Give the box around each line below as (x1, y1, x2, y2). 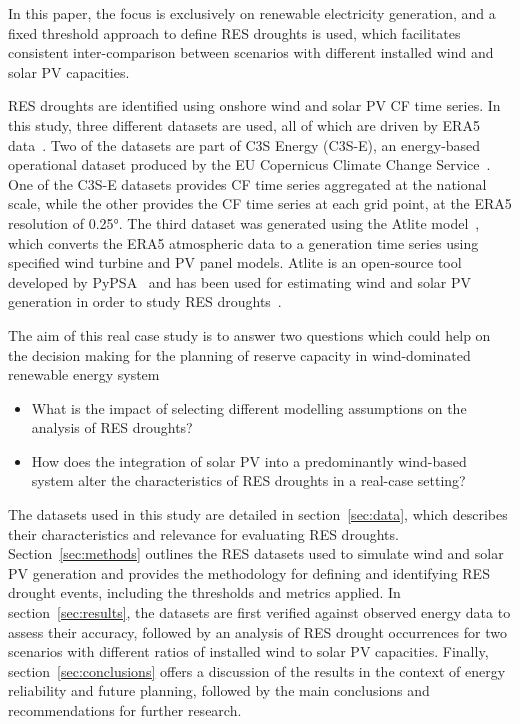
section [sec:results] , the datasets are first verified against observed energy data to (8, 602, 511, 623)
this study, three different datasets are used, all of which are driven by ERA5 (8, 114, 480, 135)
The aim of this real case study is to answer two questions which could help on (8, 324, 491, 345)
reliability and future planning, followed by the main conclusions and (8, 680, 430, 701)
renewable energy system (8, 364, 160, 385)
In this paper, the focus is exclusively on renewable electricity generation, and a (8, 3, 496, 23)
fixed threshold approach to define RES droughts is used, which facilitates (8, 22, 461, 43)
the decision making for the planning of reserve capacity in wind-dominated (8, 344, 471, 365)
